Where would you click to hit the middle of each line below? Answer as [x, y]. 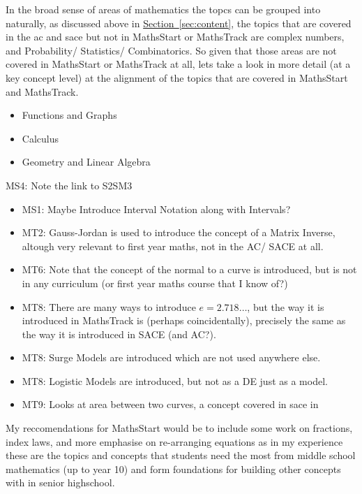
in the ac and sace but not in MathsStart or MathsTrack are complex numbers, [175, 37]
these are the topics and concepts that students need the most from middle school [181, 455]
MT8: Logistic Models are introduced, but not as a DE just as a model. [175, 380]
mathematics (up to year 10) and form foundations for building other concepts [173, 468]
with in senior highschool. [60, 482]
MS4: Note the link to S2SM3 [69, 185]
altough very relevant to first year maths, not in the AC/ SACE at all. [173, 246]
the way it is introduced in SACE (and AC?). [119, 334]
